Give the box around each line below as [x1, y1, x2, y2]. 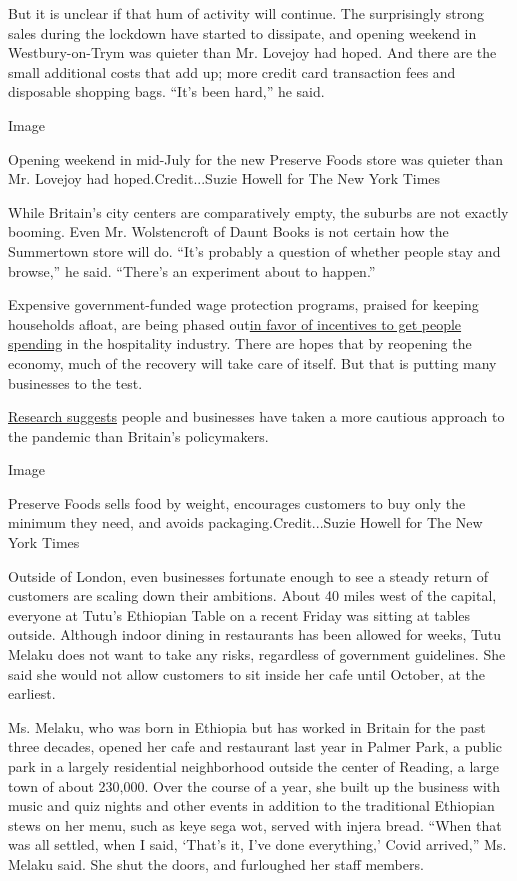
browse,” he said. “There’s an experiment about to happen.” [8, 260, 376, 281]
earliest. [8, 683, 56, 704]
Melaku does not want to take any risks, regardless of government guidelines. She [8, 644, 506, 665]
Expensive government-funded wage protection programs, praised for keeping [8, 294, 479, 315]
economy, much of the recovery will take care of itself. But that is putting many [8, 352, 497, 373]
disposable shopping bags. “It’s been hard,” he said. [8, 81, 325, 102]
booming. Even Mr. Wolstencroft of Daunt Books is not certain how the [8, 221, 449, 242]
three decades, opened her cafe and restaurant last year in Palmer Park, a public [8, 736, 503, 757]
